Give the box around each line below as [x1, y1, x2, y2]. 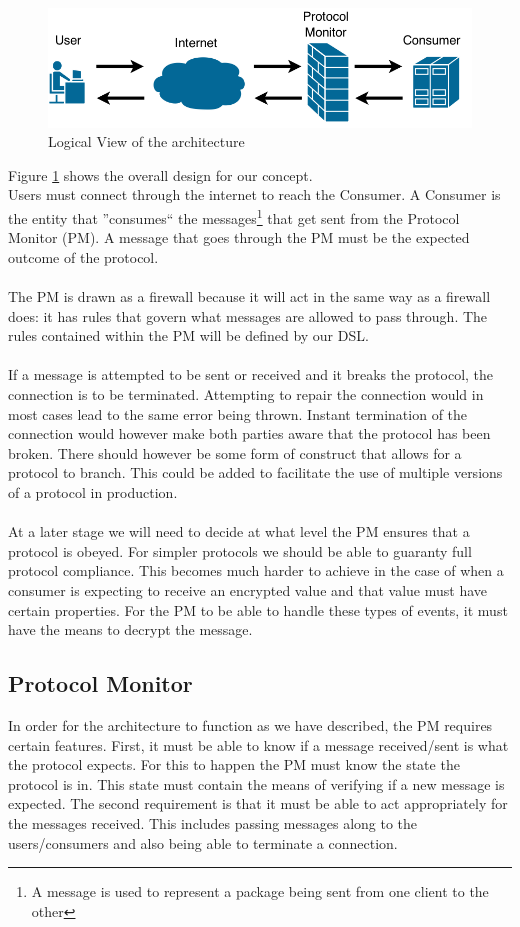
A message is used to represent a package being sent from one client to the [31, 881, 489, 902]
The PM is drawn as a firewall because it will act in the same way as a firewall [8, 286, 491, 307]
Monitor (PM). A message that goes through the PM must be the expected [8, 227, 470, 248]
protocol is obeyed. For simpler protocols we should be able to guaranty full [8, 540, 472, 561]
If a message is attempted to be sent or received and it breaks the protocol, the [8, 364, 494, 385]
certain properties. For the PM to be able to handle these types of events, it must [8, 599, 508, 620]
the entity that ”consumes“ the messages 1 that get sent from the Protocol [8, 205, 460, 228]
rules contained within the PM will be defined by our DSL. [8, 325, 369, 346]
